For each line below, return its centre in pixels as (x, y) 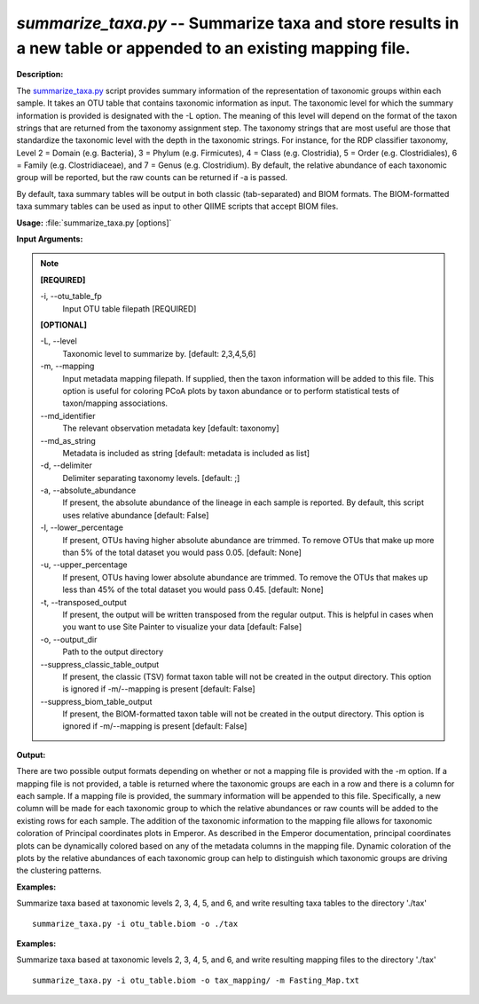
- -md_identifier (68, 415)
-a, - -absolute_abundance (88, 490)
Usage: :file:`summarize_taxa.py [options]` (94, 223)
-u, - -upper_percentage (84, 565)
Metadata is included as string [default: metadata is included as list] (186, 453)
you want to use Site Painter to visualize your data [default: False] (182, 627)
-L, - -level (59, 341)
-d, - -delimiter (66, 465)
